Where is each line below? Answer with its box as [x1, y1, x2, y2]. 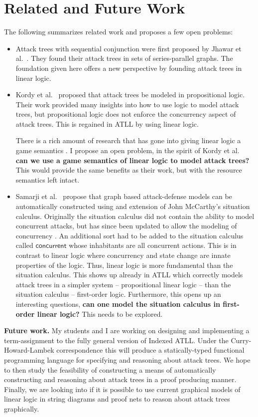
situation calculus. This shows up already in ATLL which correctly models [15, 269, 243, 280]
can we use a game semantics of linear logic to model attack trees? [15, 155, 250, 165]
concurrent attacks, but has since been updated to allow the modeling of [15, 220, 237, 231]
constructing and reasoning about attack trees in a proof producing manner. [4, 374, 237, 385]
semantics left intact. [15, 174, 80, 185]
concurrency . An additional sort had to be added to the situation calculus [15, 230, 244, 240]
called [15, 240, 33, 250]
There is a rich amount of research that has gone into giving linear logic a [15, 135, 241, 146]
